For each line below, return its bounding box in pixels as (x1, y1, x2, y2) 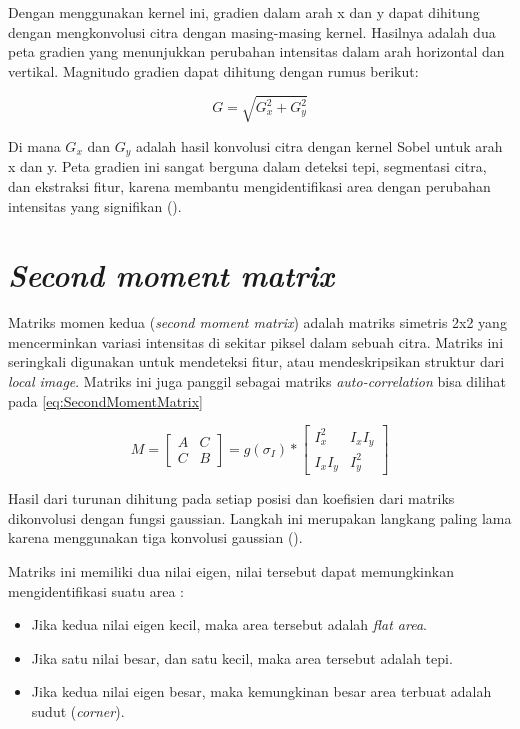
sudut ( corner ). (31, 700, 125, 721)
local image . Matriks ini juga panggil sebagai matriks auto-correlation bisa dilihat (8, 371, 507, 392)
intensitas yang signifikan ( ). (8, 195, 182, 216)
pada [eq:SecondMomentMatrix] (8, 390, 203, 411)
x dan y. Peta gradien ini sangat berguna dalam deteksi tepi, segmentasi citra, (8, 156, 487, 177)
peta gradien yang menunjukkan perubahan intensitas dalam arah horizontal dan (8, 41, 505, 62)
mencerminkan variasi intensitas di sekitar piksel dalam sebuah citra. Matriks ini (8, 331, 504, 352)
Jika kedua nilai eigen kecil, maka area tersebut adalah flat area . (31, 614, 427, 635)
